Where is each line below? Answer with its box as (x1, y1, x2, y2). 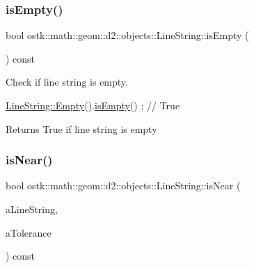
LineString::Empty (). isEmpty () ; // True (6, 98, 180, 112)
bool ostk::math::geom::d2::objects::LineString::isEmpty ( (6, 28, 249, 42)
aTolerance (6, 225, 51, 239)
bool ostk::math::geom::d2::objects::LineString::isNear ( (6, 178, 241, 193)
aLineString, (6, 202, 58, 216)
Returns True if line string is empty (6, 121, 157, 136)
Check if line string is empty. (6, 74, 128, 89)
